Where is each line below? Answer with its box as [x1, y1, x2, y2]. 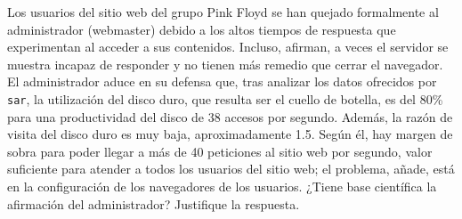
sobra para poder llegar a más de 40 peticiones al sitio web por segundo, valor [7, 142, 433, 160]
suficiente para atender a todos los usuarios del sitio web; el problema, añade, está [7, 159, 455, 178]
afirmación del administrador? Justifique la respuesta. [7, 194, 300, 213]
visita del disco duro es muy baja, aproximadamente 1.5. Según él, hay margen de [7, 125, 453, 143]
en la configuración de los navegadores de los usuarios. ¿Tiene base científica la [7, 177, 437, 195]
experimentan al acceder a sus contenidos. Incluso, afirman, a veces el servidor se [7, 37, 449, 56]
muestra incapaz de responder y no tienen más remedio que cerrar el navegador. [7, 54, 443, 73]
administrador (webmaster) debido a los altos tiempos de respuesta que [7, 20, 396, 38]
